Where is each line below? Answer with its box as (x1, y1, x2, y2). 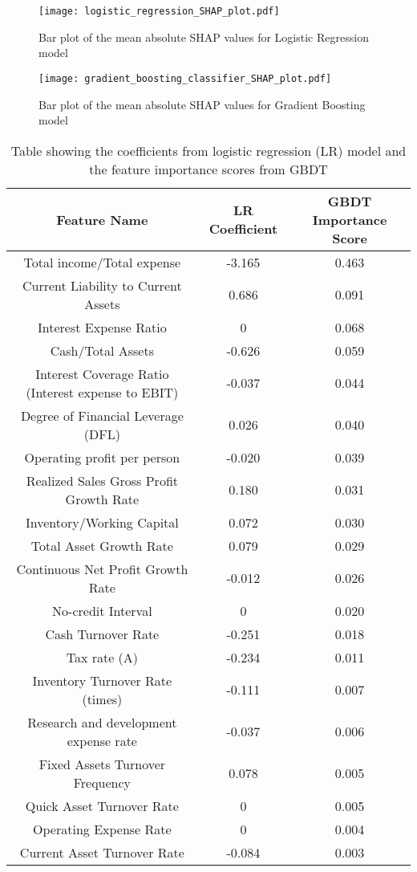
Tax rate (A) (66, 647, 139, 666)
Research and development (27, 712, 177, 731)
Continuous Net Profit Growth (16, 559, 188, 578)
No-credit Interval (52, 601, 152, 620)
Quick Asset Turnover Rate (25, 796, 179, 815)
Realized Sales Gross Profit (26, 471, 179, 490)
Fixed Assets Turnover (38, 754, 166, 773)
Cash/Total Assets (50, 340, 154, 360)
